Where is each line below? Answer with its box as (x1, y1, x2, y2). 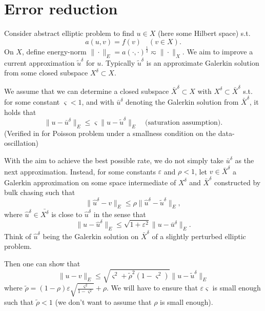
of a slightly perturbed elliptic (152, 230, 246, 241)
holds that (4, 106, 36, 117)
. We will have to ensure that (107, 282, 198, 293)
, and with (81, 96, 114, 107)
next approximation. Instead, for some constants (4, 166, 156, 177)
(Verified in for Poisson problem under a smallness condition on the (4, 127, 216, 138)
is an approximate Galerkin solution (146, 57, 259, 68)
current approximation (4, 57, 75, 68)
